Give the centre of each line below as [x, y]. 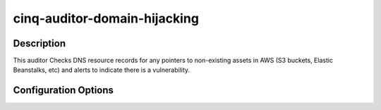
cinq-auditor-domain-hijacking [106, 18]
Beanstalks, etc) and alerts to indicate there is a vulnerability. [102, 70]
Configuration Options [64, 91]
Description [40, 43]
